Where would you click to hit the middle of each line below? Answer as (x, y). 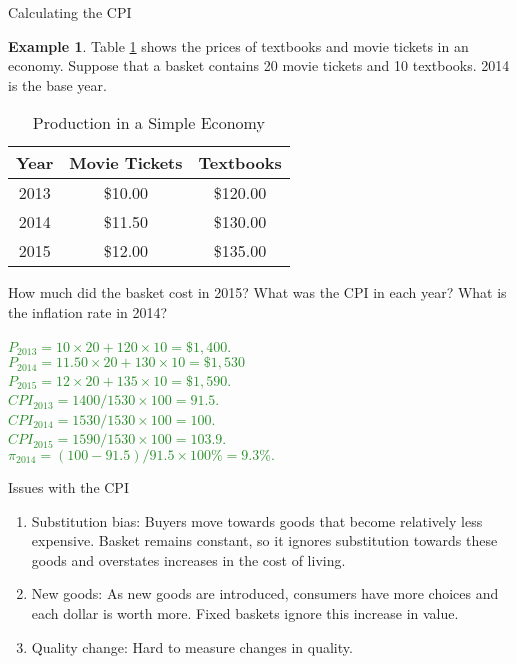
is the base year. (57, 84)
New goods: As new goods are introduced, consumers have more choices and (265, 593)
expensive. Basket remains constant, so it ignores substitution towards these (264, 540)
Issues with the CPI (68, 486)
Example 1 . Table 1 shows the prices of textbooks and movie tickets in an (238, 45)
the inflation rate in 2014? (88, 311)
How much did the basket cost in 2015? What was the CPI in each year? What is (257, 292)
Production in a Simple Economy (148, 123)
